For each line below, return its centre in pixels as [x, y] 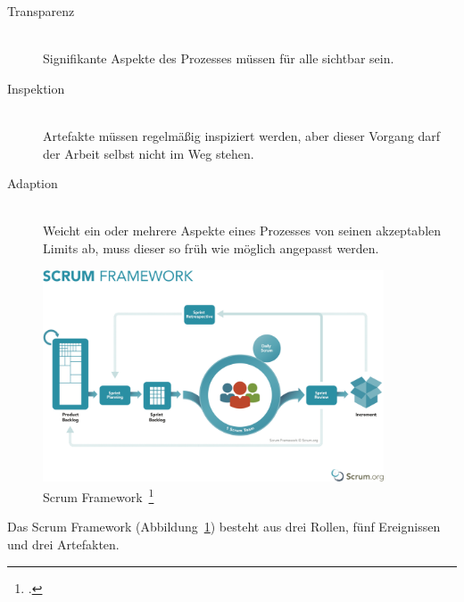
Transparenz [41, 11]
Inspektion [36, 88]
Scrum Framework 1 [99, 495]
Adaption [33, 183]
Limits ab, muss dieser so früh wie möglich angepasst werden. [211, 247]
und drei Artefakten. [63, 544]
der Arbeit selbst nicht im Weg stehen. [149, 153]
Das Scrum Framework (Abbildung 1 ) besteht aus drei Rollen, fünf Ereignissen [224, 527]
